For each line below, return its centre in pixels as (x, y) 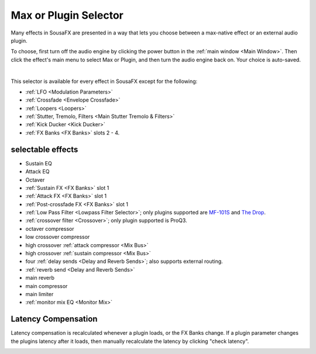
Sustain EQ (39, 163)
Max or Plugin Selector (67, 15)
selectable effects (44, 149)
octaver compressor (50, 228)
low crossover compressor (58, 237)
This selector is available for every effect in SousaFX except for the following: (104, 81)
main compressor (47, 286)
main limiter (39, 294)
